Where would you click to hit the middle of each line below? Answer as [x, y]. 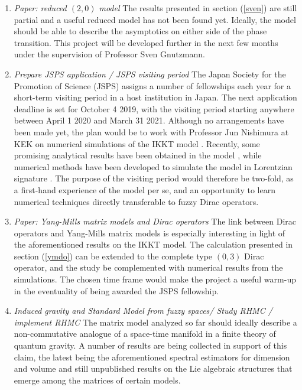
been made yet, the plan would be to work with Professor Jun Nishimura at [151, 131]
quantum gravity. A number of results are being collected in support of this [150, 345]
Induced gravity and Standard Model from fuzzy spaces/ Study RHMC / [143, 311]
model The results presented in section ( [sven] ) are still [198, 8]
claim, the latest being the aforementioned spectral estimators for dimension [152, 357]
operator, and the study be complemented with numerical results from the [148, 267]
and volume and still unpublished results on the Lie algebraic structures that [153, 368]
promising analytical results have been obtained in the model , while [138, 155]
